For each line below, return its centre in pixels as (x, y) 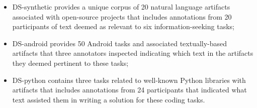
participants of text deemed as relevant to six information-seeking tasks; (123, 26)
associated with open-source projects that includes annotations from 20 (122, 16)
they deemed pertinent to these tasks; (70, 63)
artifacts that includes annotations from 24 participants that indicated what (130, 90)
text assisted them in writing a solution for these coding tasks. (109, 99)
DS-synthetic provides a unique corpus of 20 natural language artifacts (121, 7)
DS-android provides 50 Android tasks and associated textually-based (120, 43)
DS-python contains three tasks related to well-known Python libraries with (129, 80)
